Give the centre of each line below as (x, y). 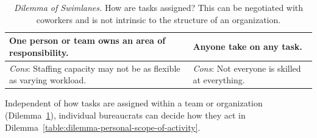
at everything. (219, 80)
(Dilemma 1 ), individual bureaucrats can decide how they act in (125, 115)
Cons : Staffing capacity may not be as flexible (95, 68)
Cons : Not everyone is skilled (247, 68)
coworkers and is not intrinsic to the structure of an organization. (158, 19)
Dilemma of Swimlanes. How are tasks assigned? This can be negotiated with (158, 7)
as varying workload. (48, 80)
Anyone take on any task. (248, 46)
